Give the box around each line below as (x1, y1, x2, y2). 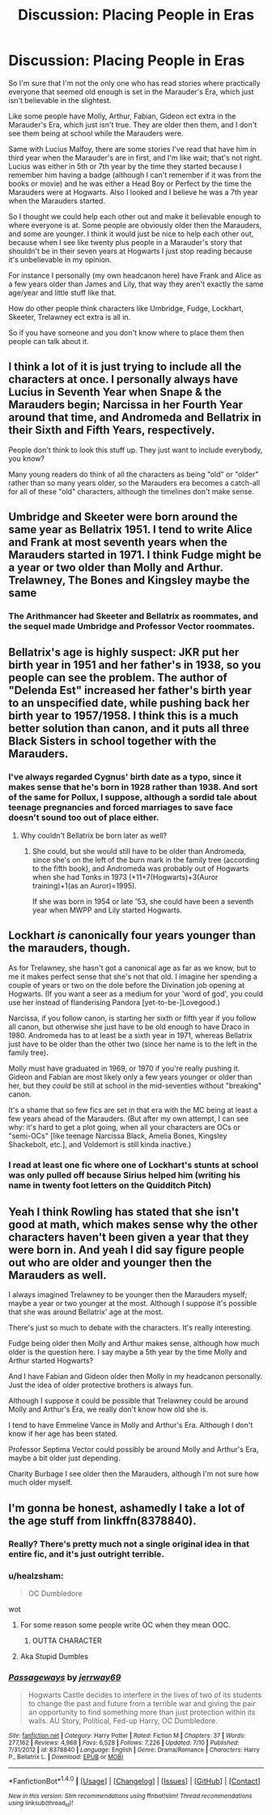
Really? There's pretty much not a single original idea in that (8, 1538, 249, 1550)
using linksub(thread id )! (8, 1799, 74, 1809)
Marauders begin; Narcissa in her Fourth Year (8, 398, 244, 412)
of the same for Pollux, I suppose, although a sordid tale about (8, 791, 257, 803)
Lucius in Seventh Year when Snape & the (8, 386, 223, 399)
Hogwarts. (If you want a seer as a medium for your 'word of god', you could (8, 989, 263, 998)
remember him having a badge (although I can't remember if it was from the (8, 170, 261, 179)
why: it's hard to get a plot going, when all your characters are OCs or (8, 1122, 241, 1132)
